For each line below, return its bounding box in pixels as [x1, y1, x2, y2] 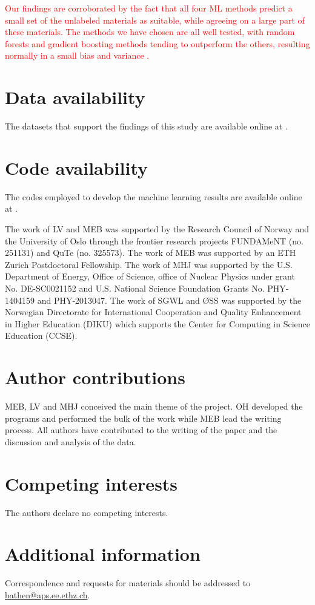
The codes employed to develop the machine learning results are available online [5, 190, 302, 203]
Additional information [5, 541, 201, 566]
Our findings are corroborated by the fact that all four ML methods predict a [5, 2, 293, 14]
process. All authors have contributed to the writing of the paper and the [5, 423, 277, 436]
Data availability [5, 85, 145, 110]
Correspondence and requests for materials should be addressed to [5, 577, 251, 589]
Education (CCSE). [5, 329, 78, 342]
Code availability [5, 155, 148, 180]
